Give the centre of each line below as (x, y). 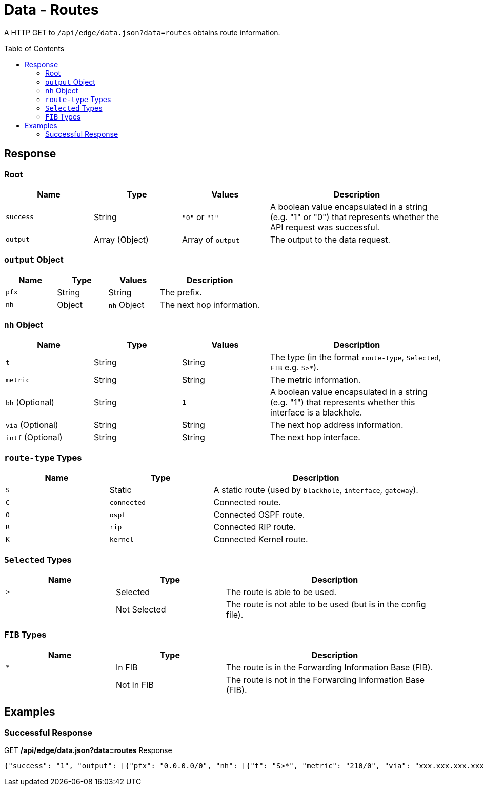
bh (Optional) (30, 402)
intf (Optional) (34, 437)
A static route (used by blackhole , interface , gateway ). (316, 490)
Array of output (211, 239)
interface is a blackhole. (316, 413)
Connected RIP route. (255, 527)
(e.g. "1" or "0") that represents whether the (355, 217)
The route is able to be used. (281, 592)
